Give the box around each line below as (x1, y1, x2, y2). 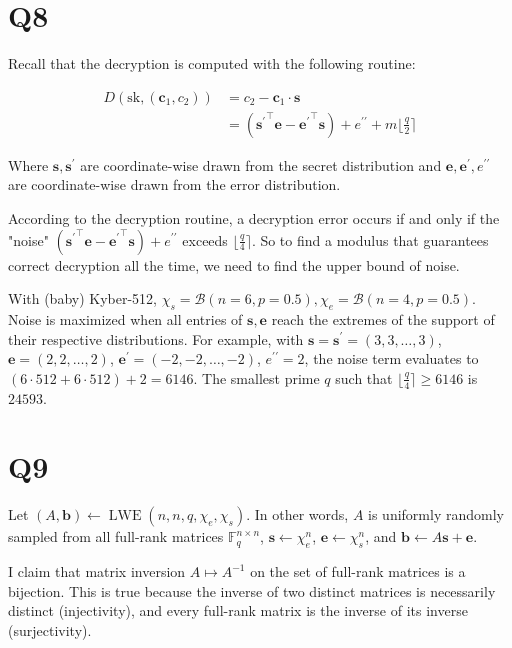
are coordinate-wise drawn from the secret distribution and (80, 154, 442, 175)
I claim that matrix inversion (8, 561, 186, 582)
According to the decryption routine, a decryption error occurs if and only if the (8, 207, 500, 228)
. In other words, (246, 504, 349, 525)
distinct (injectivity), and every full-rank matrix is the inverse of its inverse (8, 600, 468, 621)
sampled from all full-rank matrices (8, 526, 224, 547)
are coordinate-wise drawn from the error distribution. (8, 174, 341, 195)
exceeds (182, 229, 228, 250)
